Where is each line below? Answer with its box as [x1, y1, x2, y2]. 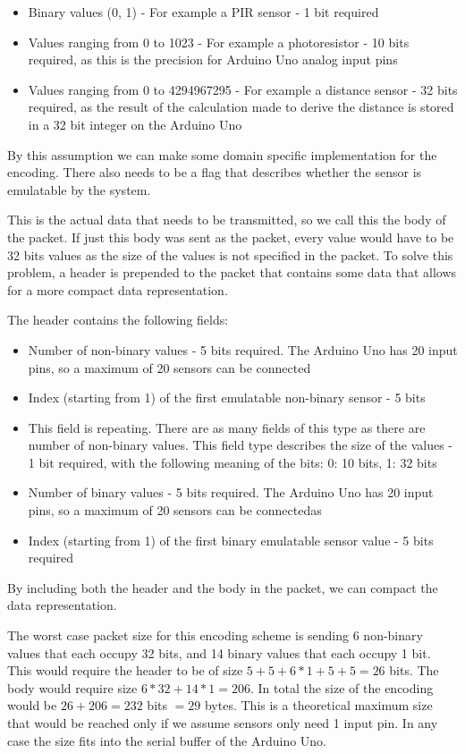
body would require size [7, 678, 138, 697]
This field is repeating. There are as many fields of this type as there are [28, 418, 426, 436]
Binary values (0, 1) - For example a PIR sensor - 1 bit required [28, 3, 379, 21]
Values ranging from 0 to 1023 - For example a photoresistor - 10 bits [28, 32, 410, 51]
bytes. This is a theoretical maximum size [204, 696, 433, 715]
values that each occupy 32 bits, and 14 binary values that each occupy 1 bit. [7, 643, 431, 662]
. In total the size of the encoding [249, 678, 434, 697]
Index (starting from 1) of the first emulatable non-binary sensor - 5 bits [28, 388, 426, 407]
